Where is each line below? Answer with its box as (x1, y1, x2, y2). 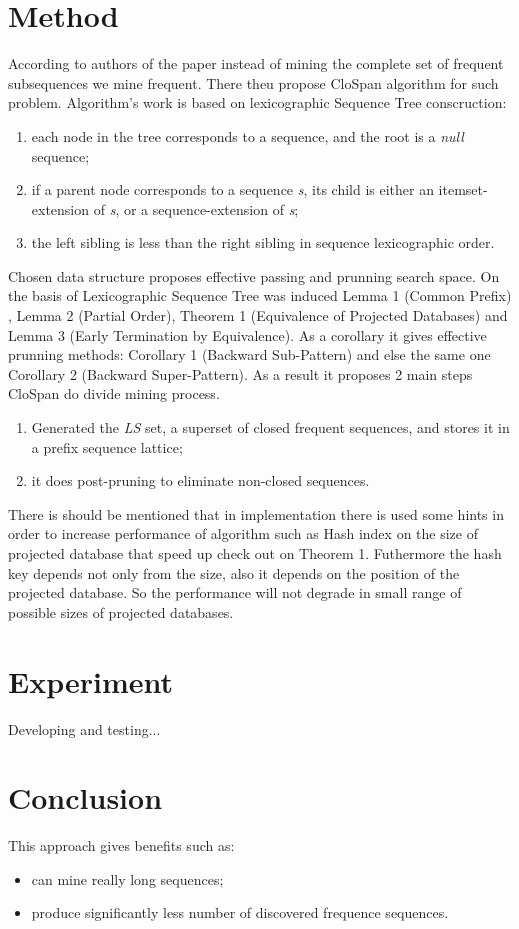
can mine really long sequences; (31, 868, 224, 889)
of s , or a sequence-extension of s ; (93, 198, 299, 219)
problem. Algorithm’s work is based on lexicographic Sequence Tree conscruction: (8, 92, 507, 113)
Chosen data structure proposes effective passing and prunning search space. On (8, 265, 500, 286)
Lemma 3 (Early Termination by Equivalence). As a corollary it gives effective (8, 324, 487, 345)
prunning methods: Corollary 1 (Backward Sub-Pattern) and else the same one (8, 344, 491, 365)
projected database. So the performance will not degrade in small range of (8, 582, 462, 603)
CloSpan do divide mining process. (8, 383, 220, 404)
